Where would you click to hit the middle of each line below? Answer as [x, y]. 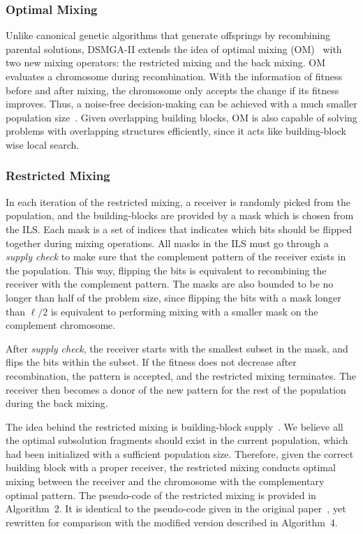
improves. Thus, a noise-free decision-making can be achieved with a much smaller [181, 104]
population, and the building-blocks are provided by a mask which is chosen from [180, 215]
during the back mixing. [57, 403]
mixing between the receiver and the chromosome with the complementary [165, 481]
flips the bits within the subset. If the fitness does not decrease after [151, 362]
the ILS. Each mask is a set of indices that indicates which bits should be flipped [179, 229]
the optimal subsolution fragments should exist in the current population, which [177, 440]
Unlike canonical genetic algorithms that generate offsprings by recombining [168, 35]
